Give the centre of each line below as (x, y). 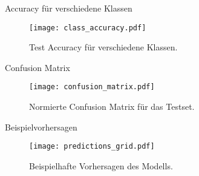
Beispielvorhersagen (41, 127)
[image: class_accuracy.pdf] (88, 28)
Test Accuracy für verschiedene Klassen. (103, 47)
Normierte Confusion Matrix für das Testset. (112, 107)
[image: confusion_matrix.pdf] (92, 87)
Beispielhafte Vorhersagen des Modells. (101, 165)
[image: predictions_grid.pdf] (92, 147)
